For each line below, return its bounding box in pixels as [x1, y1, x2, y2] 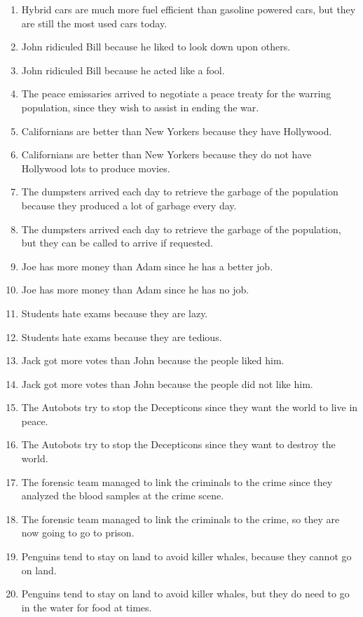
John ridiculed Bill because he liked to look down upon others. [21, 39, 291, 54]
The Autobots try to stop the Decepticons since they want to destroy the [21, 437, 336, 452]
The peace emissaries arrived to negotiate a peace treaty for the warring [21, 86, 331, 101]
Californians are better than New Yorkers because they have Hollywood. [21, 123, 332, 138]
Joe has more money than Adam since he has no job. [21, 282, 249, 297]
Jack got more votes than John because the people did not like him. [21, 376, 313, 391]
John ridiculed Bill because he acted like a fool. [21, 62, 225, 77]
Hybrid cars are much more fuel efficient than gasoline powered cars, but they [21, 2, 356, 16]
